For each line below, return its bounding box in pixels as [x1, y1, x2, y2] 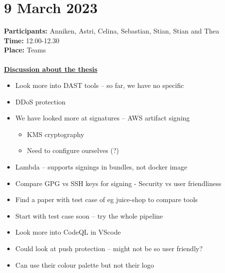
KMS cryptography [27, 129, 85, 139]
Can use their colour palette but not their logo [15, 259, 154, 270]
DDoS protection [15, 96, 66, 106]
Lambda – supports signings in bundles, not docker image [15, 162, 188, 172]
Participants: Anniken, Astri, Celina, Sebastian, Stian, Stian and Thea [4, 26, 220, 36]
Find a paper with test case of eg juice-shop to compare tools [15, 194, 198, 205]
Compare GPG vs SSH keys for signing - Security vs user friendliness [15, 178, 222, 188]
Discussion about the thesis [4, 64, 98, 74]
